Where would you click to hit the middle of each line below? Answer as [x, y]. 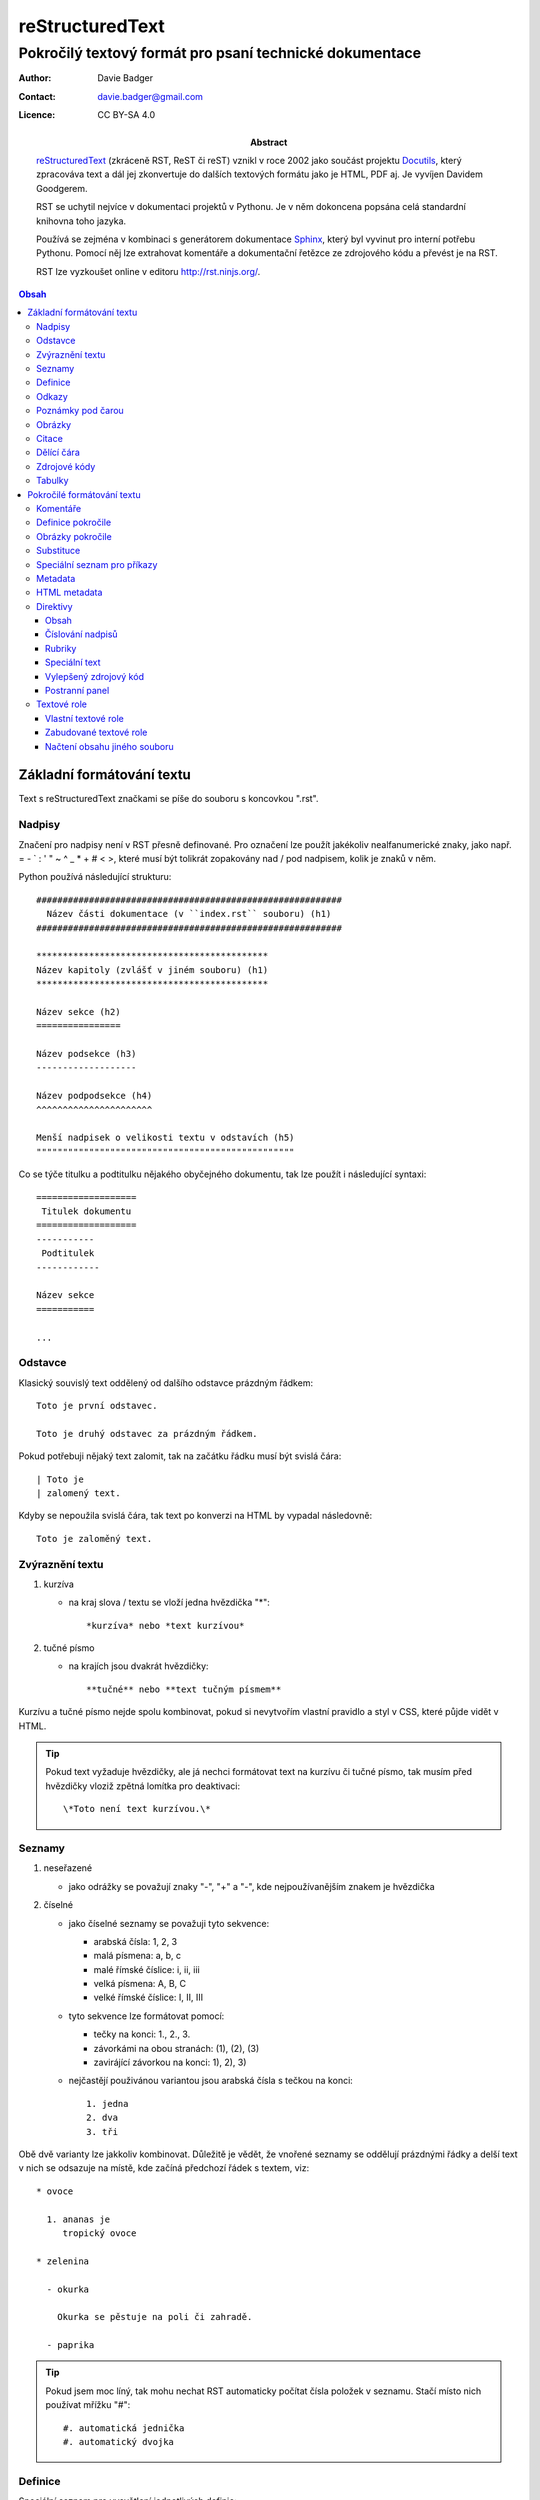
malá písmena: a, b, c [137, 1956]
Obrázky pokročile [74, 536]
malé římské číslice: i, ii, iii [146, 1969]
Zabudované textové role [96, 732]
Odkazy [52, 396]
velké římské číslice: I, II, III [148, 1997]
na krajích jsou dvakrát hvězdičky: [138, 1666]
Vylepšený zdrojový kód [95, 676]
